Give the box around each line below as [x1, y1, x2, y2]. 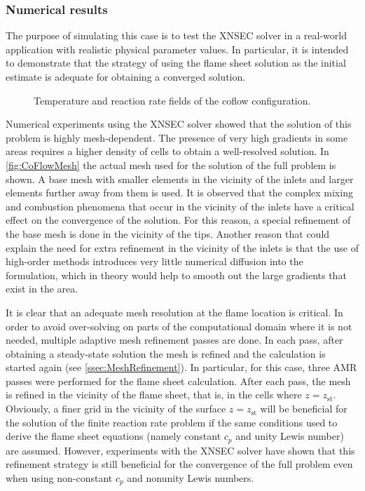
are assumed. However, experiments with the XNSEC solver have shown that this [6, 443, 355, 457]
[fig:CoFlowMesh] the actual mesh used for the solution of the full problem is [6, 157, 336, 172]
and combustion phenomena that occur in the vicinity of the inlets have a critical [6, 199, 354, 213]
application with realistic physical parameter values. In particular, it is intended [6, 41, 349, 56]
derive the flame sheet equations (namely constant [6, 429, 221, 443]
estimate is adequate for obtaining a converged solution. [6, 69, 246, 83]
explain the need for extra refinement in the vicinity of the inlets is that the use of [6, 240, 359, 255]
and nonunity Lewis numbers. [127, 470, 254, 485]
